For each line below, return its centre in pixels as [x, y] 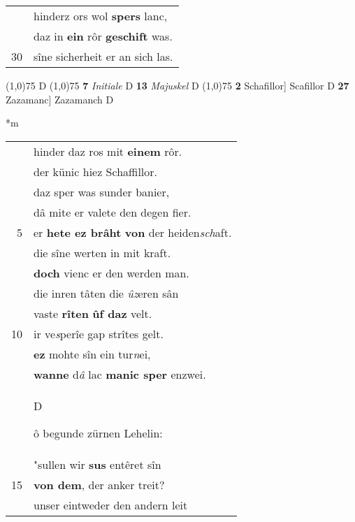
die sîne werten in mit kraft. [102, 252]
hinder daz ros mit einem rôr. [108, 151]
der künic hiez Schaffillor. [96, 171]
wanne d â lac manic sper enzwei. [120, 374]
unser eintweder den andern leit [111, 505]
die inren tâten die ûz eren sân [106, 293]
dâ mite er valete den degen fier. [113, 212]
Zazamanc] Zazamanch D [60, 99]
